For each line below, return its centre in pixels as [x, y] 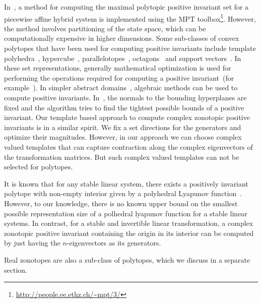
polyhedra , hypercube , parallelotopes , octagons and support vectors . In [123, 58]
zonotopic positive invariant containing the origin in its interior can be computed [129, 233]
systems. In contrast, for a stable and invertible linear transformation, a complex [129, 223]
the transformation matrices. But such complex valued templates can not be [122, 157]
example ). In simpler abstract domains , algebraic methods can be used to [121, 87]
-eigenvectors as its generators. [114, 243]
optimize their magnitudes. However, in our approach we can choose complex [123, 137]
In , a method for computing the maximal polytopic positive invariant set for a [126, 7]
